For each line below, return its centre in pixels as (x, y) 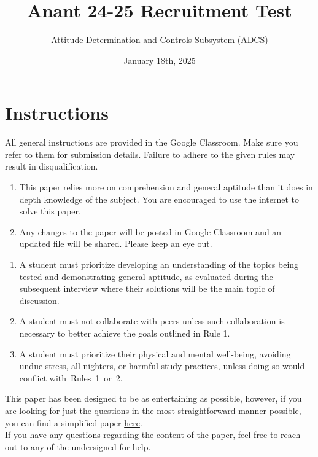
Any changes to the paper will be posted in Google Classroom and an (150, 231)
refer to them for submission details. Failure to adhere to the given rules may (150, 154)
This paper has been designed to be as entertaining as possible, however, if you (153, 398)
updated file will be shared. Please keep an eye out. (116, 244)
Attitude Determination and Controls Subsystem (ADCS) (160, 40)
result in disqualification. (52, 166)
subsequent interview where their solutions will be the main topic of (147, 288)
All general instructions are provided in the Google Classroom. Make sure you (152, 142)
